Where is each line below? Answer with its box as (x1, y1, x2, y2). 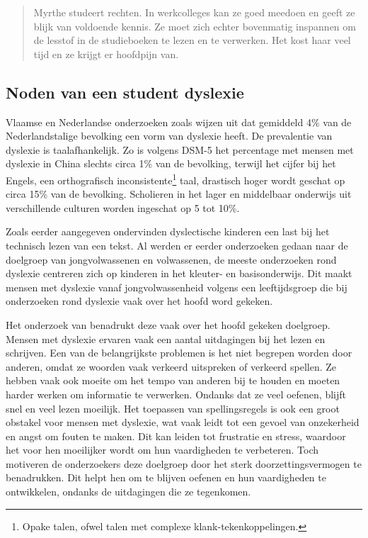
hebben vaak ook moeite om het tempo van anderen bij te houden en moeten (6, 373, 340, 388)
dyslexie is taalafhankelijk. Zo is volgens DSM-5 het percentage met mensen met (6, 142, 354, 157)
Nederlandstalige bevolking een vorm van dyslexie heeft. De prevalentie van (6, 128, 333, 143)
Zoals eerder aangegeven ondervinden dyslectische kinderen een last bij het (6, 224, 330, 239)
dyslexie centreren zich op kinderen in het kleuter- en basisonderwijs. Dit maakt (6, 266, 352, 281)
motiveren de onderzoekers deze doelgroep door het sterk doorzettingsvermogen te (6, 456, 362, 471)
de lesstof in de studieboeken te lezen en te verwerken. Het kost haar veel (33, 33, 351, 47)
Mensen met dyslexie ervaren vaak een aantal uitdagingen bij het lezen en (6, 331, 326, 346)
